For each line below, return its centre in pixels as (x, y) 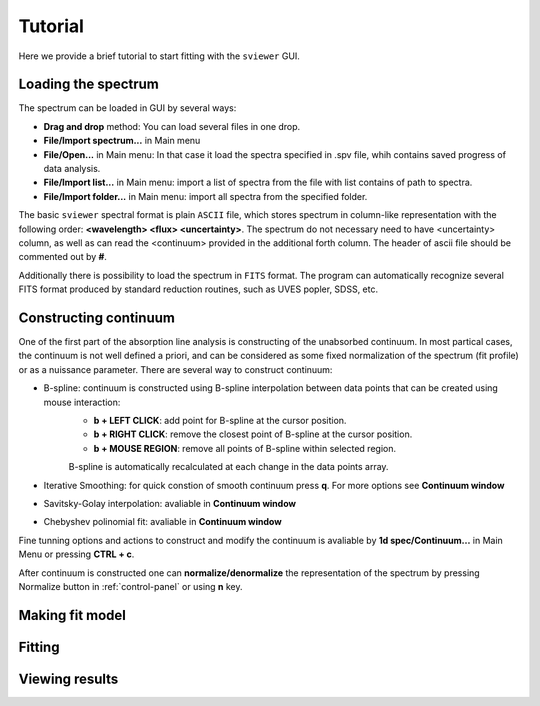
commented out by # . (62, 257)
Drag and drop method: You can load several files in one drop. (172, 126)
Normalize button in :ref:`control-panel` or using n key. (131, 586)
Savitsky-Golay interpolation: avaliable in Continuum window (170, 503)
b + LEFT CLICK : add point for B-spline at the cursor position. (220, 420)
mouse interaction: (82, 402)
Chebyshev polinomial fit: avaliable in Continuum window (162, 522)
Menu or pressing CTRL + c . (76, 554)
